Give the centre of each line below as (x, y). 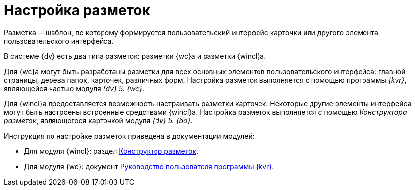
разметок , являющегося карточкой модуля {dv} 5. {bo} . (98, 120)
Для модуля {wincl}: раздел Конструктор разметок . (111, 151)
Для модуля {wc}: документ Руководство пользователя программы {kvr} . (149, 166)
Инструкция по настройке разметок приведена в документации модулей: (129, 136)
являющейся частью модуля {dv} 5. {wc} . (74, 88)
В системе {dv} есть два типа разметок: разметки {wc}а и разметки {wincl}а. (135, 56)
